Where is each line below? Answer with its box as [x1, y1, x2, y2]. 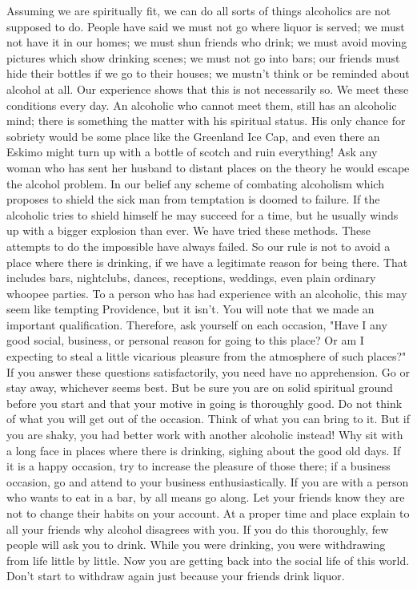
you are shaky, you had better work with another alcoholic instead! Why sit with [6, 426, 403, 443]
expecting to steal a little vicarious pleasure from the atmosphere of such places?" [6, 348, 407, 365]
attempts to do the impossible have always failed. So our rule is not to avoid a [6, 237, 391, 254]
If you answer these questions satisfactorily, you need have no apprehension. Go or [6, 363, 411, 380]
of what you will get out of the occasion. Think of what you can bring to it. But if [6, 410, 410, 427]
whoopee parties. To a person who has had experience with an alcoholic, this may [6, 284, 407, 301]
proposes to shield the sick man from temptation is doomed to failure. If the [6, 191, 380, 208]
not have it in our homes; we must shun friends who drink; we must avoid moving [6, 34, 407, 50]
